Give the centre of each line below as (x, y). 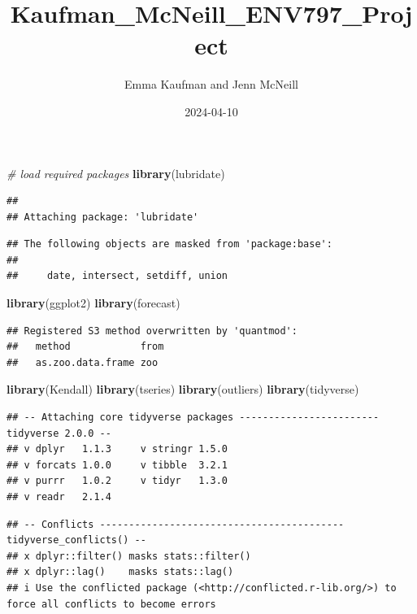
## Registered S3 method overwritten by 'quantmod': (152, 331)
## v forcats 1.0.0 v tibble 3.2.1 (117, 465)
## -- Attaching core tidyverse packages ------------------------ (193, 418)
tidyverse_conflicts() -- (76, 540)
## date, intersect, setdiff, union (117, 276)
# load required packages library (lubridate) (116, 173)
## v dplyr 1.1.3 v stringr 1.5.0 (117, 449)
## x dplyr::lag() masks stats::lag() (120, 572)
